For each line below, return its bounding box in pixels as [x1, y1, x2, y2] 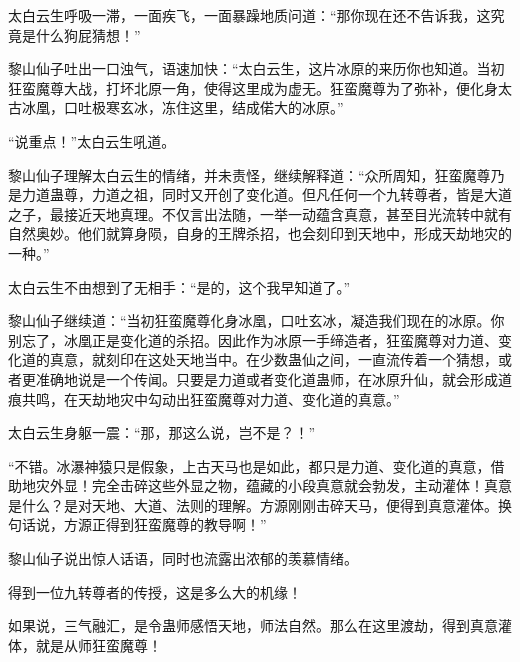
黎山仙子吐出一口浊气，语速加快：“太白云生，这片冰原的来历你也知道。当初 [8, 58, 505, 79]
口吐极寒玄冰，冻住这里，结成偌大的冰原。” [63, 97, 344, 118]
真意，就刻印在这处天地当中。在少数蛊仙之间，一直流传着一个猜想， [49, 349, 498, 370]
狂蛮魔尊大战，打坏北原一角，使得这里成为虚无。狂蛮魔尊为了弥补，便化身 [8, 77, 498, 98]
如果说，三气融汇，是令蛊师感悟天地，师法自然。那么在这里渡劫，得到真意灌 [8, 615, 512, 636]
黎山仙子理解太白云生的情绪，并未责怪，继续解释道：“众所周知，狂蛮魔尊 [8, 164, 491, 185]
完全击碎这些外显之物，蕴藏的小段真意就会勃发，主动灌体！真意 [91, 475, 512, 496]
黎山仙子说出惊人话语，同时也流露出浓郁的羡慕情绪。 [8, 548, 358, 569]
